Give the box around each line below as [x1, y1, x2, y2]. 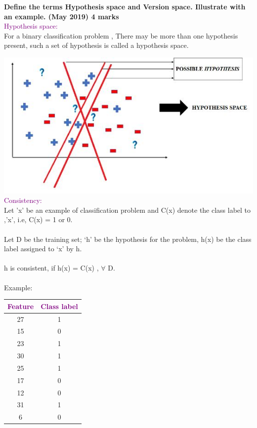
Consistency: [4, 195, 42, 205]
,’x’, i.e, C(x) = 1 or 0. [4, 214, 73, 225]
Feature [7, 301, 34, 311]
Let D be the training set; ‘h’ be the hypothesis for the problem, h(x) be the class [4, 233, 252, 244]
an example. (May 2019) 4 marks [4, 11, 119, 21]
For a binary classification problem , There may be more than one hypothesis [4, 30, 238, 40]
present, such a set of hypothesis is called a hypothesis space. [4, 40, 189, 50]
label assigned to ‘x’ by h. [4, 243, 82, 254]
